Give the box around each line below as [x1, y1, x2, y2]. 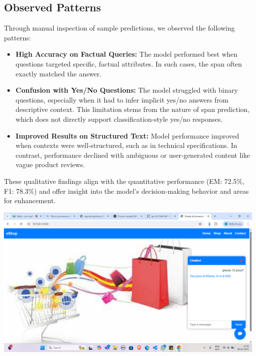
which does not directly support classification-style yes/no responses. [15, 113, 223, 124]
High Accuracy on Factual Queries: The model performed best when [15, 49, 238, 59]
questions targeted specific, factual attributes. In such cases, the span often [15, 58, 242, 69]
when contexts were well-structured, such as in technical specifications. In [15, 140, 237, 150]
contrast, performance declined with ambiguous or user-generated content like [15, 149, 250, 160]
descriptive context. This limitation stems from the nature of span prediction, [15, 104, 250, 114]
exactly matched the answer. [15, 68, 102, 78]
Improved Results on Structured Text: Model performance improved [15, 130, 239, 141]
